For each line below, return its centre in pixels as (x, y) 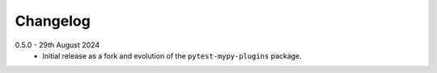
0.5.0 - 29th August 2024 (57, 45)
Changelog (53, 21)
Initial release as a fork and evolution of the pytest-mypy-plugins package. (172, 55)
